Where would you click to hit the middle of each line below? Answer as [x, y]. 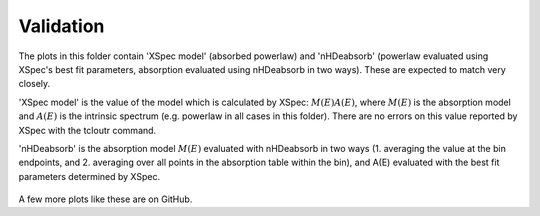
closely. [34, 84]
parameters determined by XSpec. [89, 176]
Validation [61, 26]
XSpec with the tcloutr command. [87, 130]
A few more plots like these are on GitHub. [105, 199]
